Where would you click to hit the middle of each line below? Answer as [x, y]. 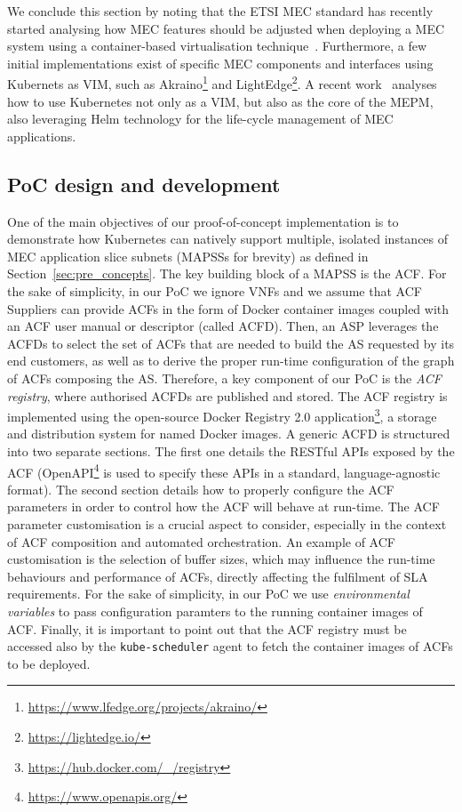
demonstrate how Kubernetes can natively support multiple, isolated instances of [228, 239]
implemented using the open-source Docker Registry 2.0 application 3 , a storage [222, 415]
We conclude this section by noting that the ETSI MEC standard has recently [220, 11]
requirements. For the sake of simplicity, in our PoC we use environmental [208, 594]
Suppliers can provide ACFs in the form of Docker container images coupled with [228, 308]
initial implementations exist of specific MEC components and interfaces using [220, 63]
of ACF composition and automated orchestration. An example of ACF [201, 541]
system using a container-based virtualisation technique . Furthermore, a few [217, 46]
